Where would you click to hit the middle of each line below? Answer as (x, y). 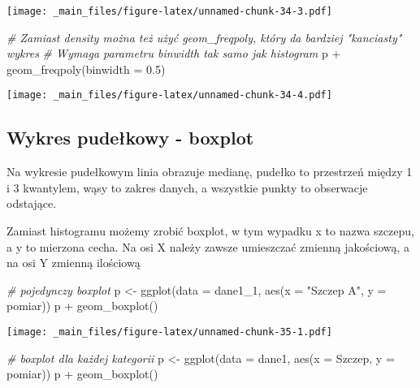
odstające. (32, 203)
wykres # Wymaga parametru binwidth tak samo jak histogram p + (174, 53)
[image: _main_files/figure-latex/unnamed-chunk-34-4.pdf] (169, 95)
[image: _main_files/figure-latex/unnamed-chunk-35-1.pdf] (169, 332)
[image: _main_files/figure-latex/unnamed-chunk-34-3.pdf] (169, 11)
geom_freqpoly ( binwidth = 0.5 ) (86, 69)
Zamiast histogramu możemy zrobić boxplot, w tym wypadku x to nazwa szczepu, (210, 231)
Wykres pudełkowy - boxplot (130, 138)
